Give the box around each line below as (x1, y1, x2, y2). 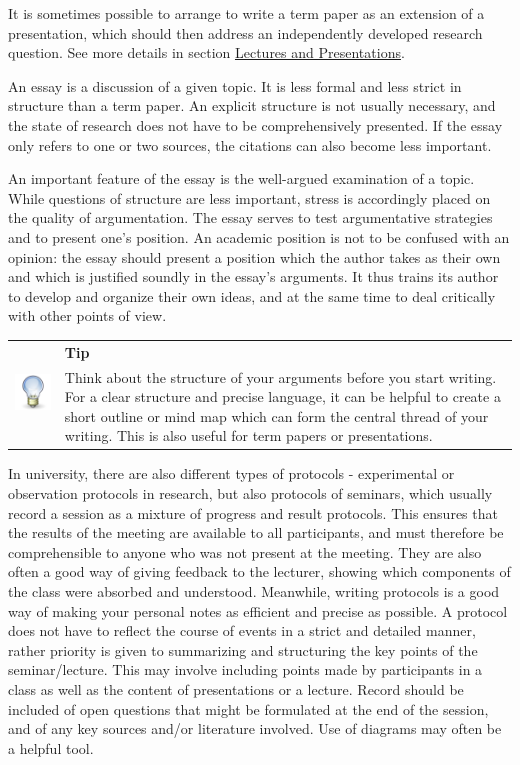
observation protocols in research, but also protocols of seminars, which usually (8, 482, 493, 503)
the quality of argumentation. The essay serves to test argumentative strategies (8, 207, 493, 228)
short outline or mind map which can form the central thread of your (64, 405, 489, 426)
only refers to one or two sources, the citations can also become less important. (8, 134, 492, 155)
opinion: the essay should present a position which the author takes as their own (8, 246, 501, 267)
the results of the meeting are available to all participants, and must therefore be (8, 522, 504, 543)
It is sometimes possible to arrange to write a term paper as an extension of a (8, 3, 485, 23)
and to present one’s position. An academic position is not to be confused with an (8, 226, 510, 247)
